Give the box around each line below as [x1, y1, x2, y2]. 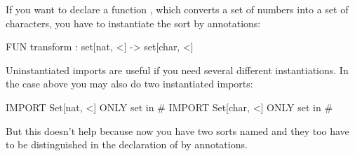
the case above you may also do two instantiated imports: [6, 76, 253, 91]
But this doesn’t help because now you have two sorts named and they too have [6, 123, 349, 138]
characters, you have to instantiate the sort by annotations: [6, 15, 261, 30]
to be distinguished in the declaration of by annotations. [6, 137, 248, 152]
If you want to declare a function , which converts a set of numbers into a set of [6, 2, 349, 16]
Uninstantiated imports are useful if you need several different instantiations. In [6, 62, 349, 77]
